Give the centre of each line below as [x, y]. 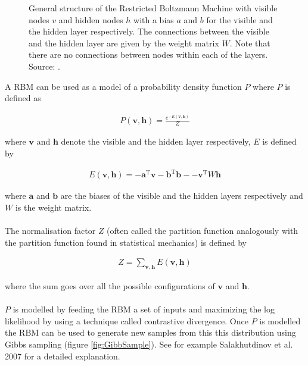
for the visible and [239, 19]
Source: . [44, 66]
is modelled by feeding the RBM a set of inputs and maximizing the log [144, 309]
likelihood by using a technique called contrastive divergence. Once [127, 320]
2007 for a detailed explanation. [63, 356]
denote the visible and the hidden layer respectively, [156, 141]
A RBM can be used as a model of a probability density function [123, 86]
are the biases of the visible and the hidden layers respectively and [182, 195]
